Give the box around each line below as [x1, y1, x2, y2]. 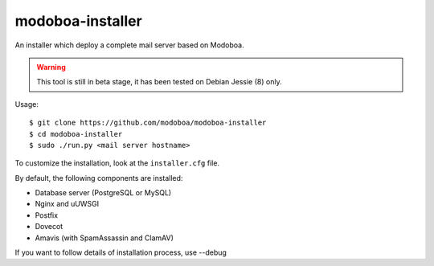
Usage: [14, 99, 39, 108]
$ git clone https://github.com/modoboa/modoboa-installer [29, 118, 267, 128]
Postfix [35, 210, 59, 220]
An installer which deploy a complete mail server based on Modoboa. [14, 40, 244, 50]
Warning [36, 62, 66, 72]
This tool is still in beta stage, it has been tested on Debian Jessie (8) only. [36, 77, 282, 87]
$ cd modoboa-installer [29, 129, 123, 138]
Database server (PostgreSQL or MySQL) [35, 188, 172, 198]
